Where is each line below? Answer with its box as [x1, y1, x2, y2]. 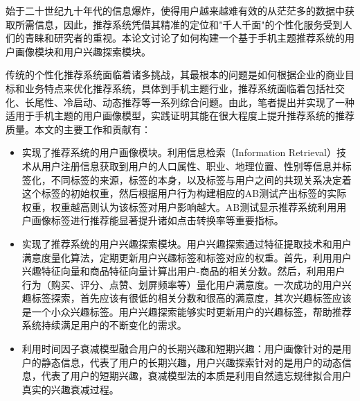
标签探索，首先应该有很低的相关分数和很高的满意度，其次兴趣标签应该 [31, 291, 352, 305]
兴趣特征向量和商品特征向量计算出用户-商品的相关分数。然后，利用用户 [21, 264, 345, 278]
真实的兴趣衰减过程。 [21, 382, 119, 396]
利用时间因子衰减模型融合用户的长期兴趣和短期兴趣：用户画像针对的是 [21, 341, 342, 356]
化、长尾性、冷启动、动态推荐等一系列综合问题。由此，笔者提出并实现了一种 [6, 94, 354, 109]
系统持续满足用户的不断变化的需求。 [21, 318, 187, 332]
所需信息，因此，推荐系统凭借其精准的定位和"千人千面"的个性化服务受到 [15, 17, 343, 31]
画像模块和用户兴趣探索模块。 [15, 44, 151, 58]
